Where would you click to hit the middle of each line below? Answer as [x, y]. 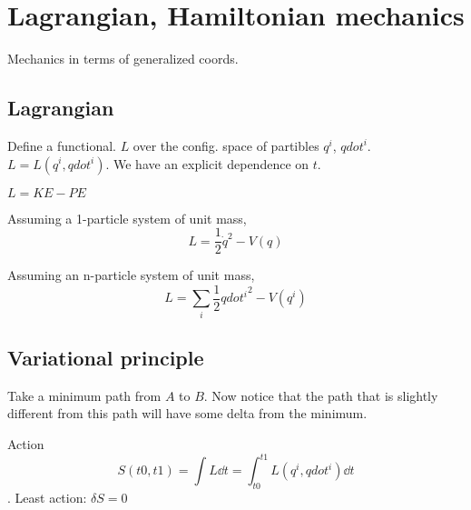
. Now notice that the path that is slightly [321, 395]
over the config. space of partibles [226, 145]
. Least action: [47, 497]
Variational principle [106, 357]
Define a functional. [62, 145]
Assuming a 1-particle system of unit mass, [127, 218]
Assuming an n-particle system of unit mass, [131, 275]
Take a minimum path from [84, 395]
